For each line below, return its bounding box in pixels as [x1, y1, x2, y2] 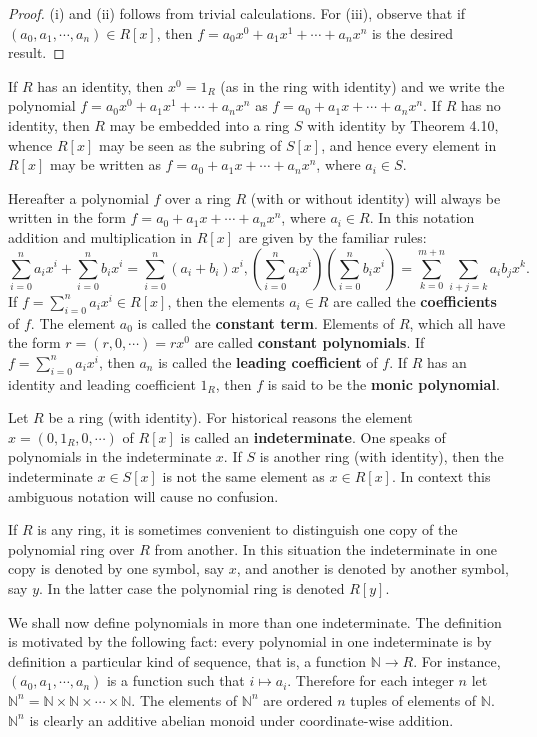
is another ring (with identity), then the [259, 446, 504, 467]
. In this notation [369, 207, 475, 228]
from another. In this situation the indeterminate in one [154, 538, 497, 559]
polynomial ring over [8, 538, 135, 559]
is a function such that [106, 670, 245, 691]
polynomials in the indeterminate [8, 446, 212, 467]
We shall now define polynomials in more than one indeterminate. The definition [8, 611, 502, 632]
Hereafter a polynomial [8, 187, 149, 208]
